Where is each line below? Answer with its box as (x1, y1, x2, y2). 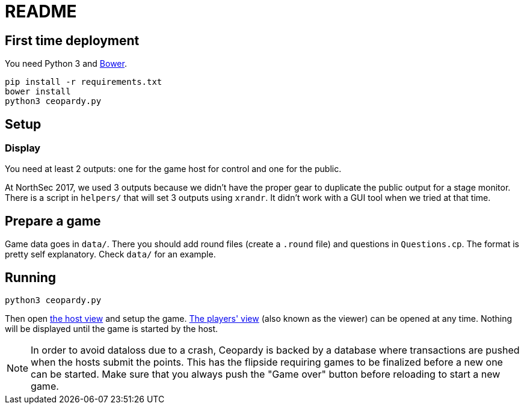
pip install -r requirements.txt (5, 77, 162, 87)
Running (5, 269, 57, 285)
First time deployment (5, 32, 140, 48)
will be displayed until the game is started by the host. (5, 324, 218, 334)
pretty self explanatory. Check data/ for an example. (5, 249, 216, 260)
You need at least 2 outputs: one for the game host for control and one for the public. (5, 164, 342, 174)
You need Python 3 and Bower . (5, 58, 127, 69)
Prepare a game (5, 213, 101, 229)
